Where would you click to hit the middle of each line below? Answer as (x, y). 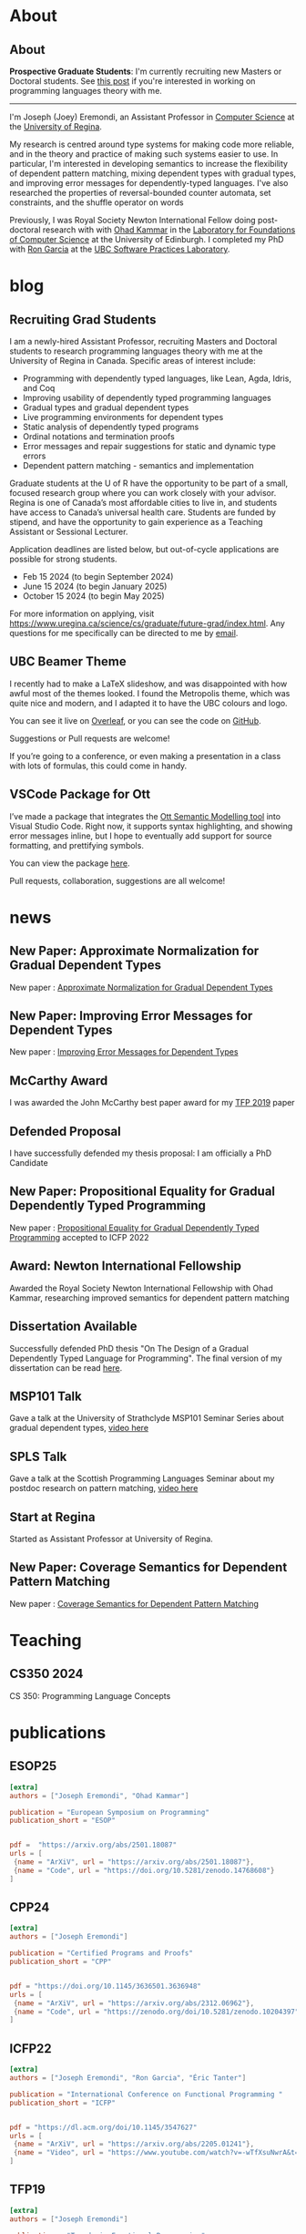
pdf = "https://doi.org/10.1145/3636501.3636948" (106, 1986)
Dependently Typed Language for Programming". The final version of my (146, 1358)
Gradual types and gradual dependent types (106, 407)
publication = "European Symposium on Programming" (109, 1812)
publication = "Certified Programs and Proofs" (102, 1953)
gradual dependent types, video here (79, 1428)
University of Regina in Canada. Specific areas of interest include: (133, 360)
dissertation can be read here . (66, 1367)
